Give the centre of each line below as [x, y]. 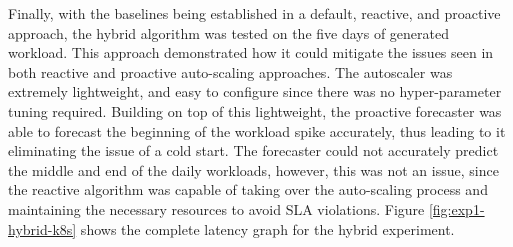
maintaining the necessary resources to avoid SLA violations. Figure [216, 208]
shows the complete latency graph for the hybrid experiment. [267, 228]
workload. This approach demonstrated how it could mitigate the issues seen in [251, 52]
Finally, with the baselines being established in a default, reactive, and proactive [254, 13]
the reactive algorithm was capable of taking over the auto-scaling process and [248, 189]
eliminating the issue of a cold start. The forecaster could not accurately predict [253, 150]
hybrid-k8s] [42, 228]
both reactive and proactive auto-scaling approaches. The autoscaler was [230, 71]
